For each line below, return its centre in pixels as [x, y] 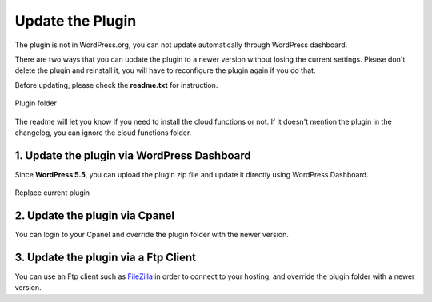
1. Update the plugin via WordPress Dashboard [133, 155]
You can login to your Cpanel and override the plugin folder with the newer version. [152, 235]
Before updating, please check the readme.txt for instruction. [116, 85]
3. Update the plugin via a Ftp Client [105, 257]
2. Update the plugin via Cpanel [95, 215]
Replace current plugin [52, 193]
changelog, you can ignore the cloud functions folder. [103, 133]
